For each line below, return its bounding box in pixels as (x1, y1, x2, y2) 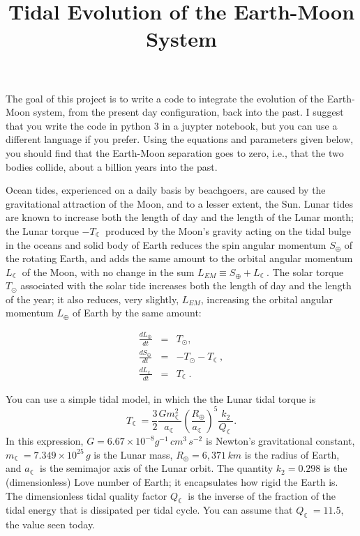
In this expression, (6, 434, 84, 448)
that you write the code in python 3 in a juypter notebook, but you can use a (6, 118, 338, 132)
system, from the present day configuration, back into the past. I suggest (33, 105, 344, 119)
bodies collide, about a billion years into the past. (6, 159, 218, 174)
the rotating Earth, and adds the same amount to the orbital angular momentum (6, 251, 353, 266)
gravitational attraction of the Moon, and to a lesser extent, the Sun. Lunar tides (6, 196, 354, 210)
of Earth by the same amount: (73, 305, 202, 320)
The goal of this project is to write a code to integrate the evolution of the (6, 91, 324, 105)
